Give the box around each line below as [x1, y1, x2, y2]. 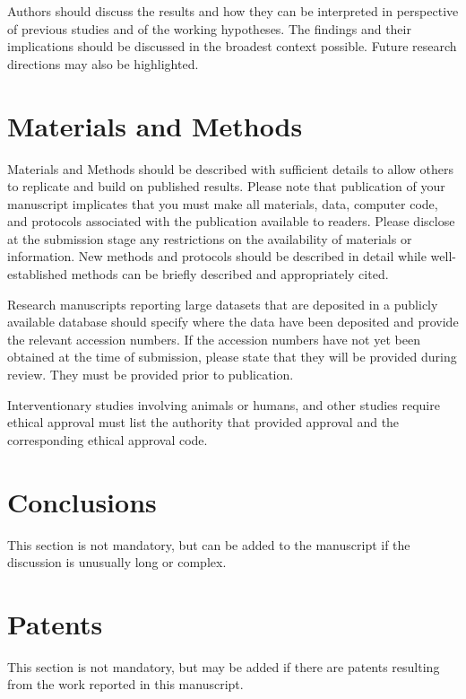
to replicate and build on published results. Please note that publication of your [7, 177, 445, 196]
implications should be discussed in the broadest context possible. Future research [7, 37, 457, 56]
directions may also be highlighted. [7, 54, 199, 73]
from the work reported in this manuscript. [7, 675, 244, 694]
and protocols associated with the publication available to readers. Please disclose [7, 212, 455, 231]
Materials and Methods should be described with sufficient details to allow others [7, 159, 454, 178]
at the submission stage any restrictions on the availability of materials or [7, 229, 412, 248]
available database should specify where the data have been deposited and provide [7, 312, 459, 331]
